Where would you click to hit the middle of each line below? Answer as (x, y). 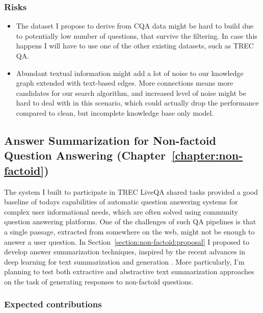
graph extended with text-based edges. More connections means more (125, 83)
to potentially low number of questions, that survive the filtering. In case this (137, 35)
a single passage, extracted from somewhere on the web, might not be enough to (129, 231)
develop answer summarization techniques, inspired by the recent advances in (125, 252)
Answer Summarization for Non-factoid (110, 140)
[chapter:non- (207, 155)
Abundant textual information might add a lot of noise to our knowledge (130, 73)
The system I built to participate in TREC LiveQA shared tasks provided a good (131, 191)
